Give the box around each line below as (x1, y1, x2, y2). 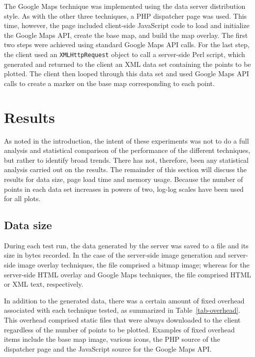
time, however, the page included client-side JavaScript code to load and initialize (4, 20, 250, 30)
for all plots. (4, 193, 41, 204)
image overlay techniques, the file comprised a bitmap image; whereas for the (18, 260, 250, 270)
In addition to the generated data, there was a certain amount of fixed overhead (4, 295, 245, 305)
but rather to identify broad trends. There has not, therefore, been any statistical (4, 154, 249, 165)
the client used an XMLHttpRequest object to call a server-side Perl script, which (4, 49, 245, 59)
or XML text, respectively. (4, 279, 84, 289)
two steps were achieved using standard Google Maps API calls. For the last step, (4, 39, 250, 50)
